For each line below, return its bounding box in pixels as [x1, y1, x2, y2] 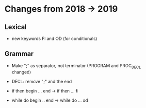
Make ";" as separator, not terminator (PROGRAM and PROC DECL [11, 62, 141, 70]
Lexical [4, 23, 27, 31]
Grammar [4, 50, 34, 58]
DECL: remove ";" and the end [11, 78, 72, 84]
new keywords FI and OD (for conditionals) [11, 36, 97, 41]
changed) [11, 69, 31, 75]
